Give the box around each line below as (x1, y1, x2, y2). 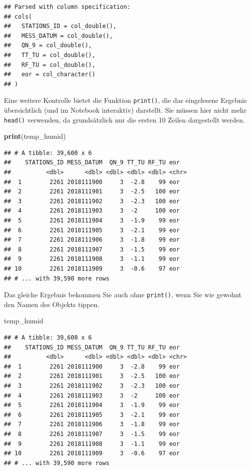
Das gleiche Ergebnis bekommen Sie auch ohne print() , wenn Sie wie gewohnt (4, 289, 242, 300)
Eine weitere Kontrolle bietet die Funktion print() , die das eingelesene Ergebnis (4, 95, 247, 105)
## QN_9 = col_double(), (4, 42, 92, 49)
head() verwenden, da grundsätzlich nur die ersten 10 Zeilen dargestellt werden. (4, 114, 245, 125)
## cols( (4, 13, 32, 20)
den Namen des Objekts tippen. (4, 299, 100, 309)
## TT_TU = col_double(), (4, 51, 96, 59)
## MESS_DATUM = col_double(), (4, 32, 113, 39)
